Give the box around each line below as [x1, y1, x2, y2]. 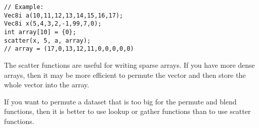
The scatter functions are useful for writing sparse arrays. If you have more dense [4, 59, 255, 70]
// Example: [4, 4, 44, 11]
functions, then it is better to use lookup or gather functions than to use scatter [4, 106, 251, 116]
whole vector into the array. [4, 79, 89, 90]
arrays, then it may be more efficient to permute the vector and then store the [4, 69, 246, 80]
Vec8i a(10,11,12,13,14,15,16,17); [4, 12, 123, 19]
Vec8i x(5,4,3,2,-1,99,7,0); [4, 20, 102, 28]
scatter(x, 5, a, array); [4, 37, 91, 44]
